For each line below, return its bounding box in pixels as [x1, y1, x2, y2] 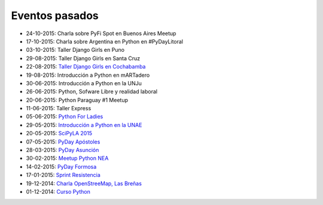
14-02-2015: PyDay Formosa [26, 163, 97, 170]
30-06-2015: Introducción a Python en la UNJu [26, 79, 142, 86]
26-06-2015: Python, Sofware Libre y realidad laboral [26, 88, 158, 95]
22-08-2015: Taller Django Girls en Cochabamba [26, 63, 146, 70]
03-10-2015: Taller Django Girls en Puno [26, 46, 125, 54]
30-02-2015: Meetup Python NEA [26, 155, 109, 162]
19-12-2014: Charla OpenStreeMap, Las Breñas [26, 179, 142, 187]
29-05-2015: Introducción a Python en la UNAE [26, 121, 142, 128]
